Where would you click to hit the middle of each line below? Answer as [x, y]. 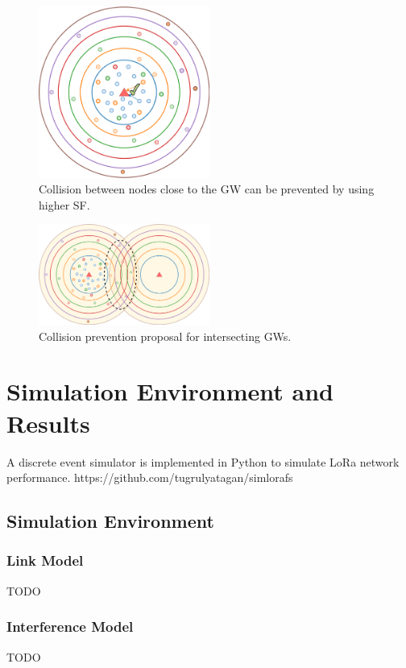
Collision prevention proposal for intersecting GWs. [165, 336]
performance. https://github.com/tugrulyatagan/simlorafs [150, 477]
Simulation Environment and [170, 391]
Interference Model [70, 627]
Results [48, 423]
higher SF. [64, 204]
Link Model [45, 560]
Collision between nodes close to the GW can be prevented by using [207, 189]
